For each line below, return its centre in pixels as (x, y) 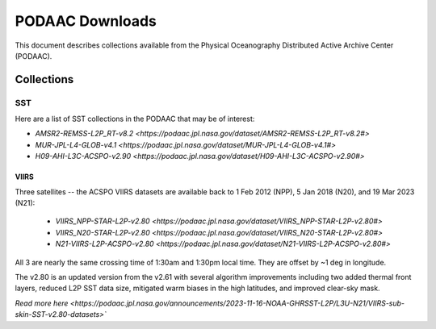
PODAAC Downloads (86, 21)
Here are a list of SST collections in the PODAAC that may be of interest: (135, 119)
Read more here (42, 303)
